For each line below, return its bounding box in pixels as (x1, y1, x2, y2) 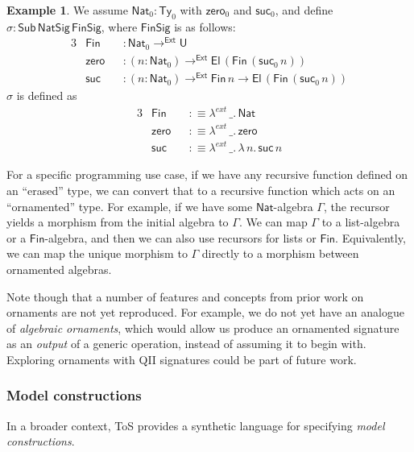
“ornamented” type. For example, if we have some (6, 197, 253, 214)
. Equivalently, (335, 229, 406, 246)
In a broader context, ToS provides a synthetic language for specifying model (6, 417, 385, 433)
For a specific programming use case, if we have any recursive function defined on (6, 166, 408, 183)
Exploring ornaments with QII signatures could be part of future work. (6, 350, 357, 367)
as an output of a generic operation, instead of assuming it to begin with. (6, 335, 366, 352)
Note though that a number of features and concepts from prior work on (6, 288, 364, 305)
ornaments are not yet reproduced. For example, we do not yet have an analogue (6, 304, 404, 321)
